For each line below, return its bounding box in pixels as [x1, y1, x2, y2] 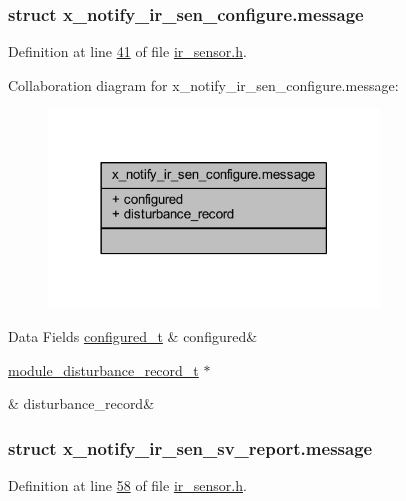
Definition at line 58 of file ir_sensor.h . [8, 474, 247, 495]
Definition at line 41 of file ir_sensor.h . [8, 41, 247, 62]
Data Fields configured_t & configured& [8, 325, 258, 346]
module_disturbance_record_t [8, 359, 199, 380]
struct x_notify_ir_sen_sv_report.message [8, 435, 373, 460]
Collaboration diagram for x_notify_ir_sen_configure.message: [8, 74, 399, 95]
